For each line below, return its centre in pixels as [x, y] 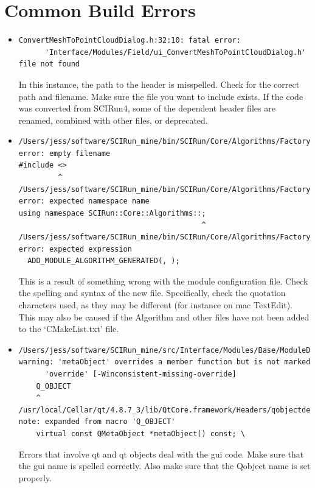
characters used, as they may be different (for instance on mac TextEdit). [155, 305]
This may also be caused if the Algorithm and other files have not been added [164, 316]
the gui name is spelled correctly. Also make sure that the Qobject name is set [164, 466]
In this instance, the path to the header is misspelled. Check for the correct [159, 84]
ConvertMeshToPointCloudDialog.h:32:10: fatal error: [130, 41]
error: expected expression [75, 249]
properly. [35, 477]
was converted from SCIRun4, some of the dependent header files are [147, 108]
